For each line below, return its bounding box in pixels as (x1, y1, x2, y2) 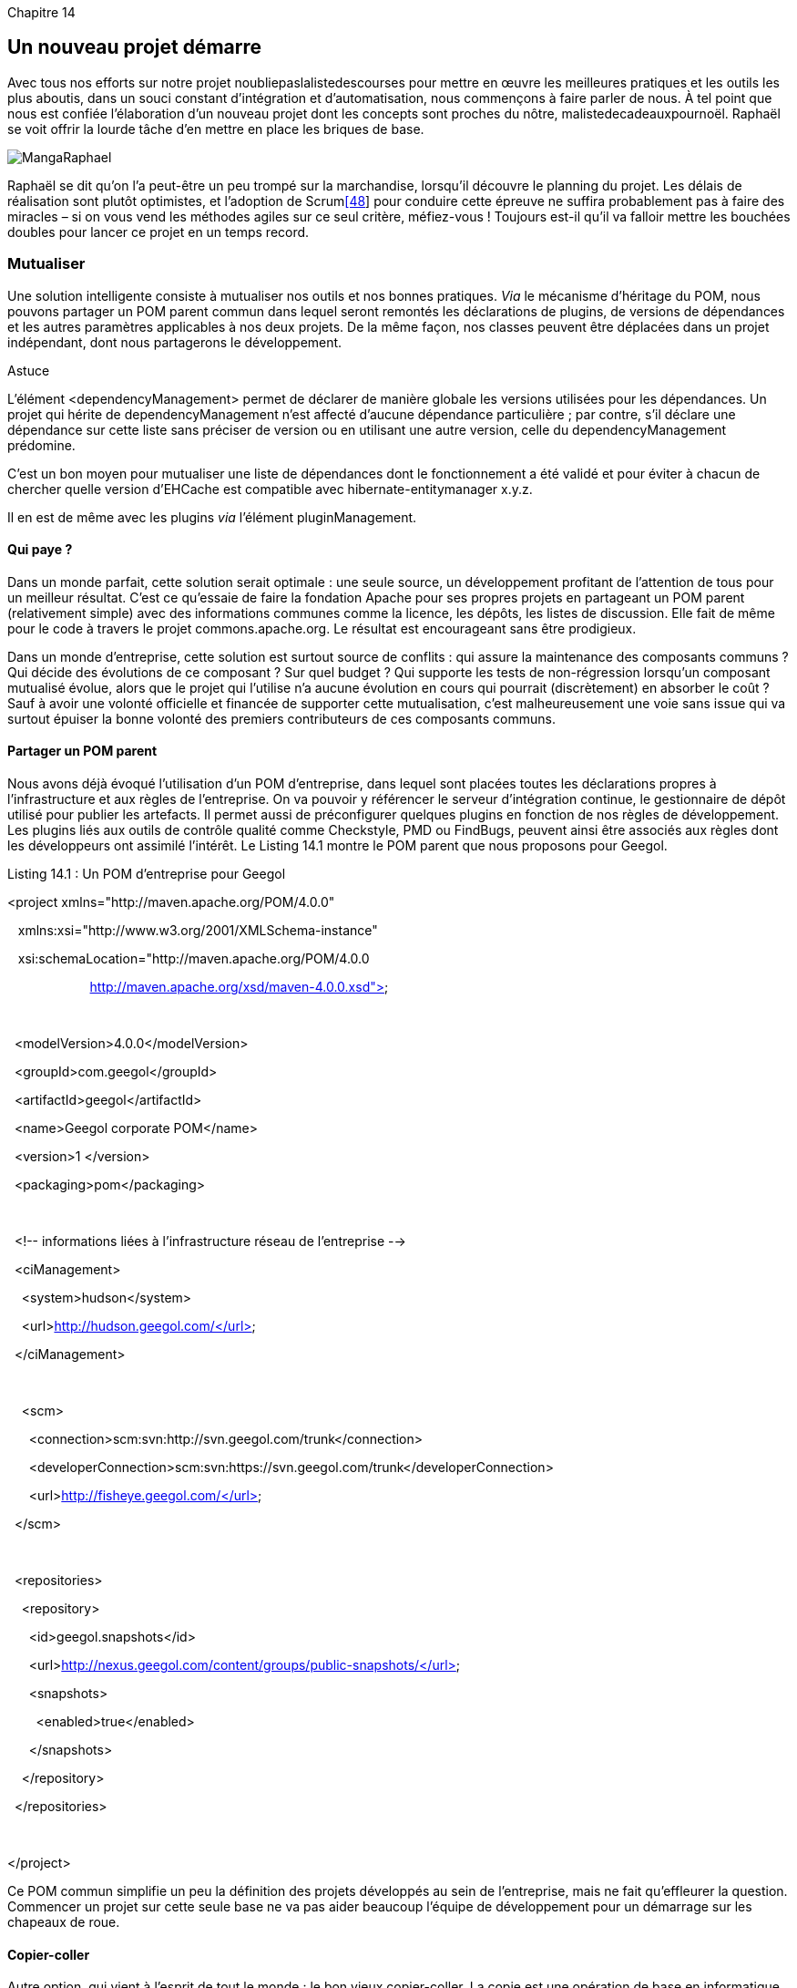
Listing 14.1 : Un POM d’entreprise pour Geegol (7, 866, 286, 882)
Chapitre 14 (7, 5, 76, 20)
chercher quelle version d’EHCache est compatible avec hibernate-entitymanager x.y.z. (7, 480, 533, 497)
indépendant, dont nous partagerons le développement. (7, 334, 342, 350)
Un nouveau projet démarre (7, 36, 261, 59)
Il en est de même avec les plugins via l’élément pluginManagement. (7, 509, 417, 525)
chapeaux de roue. (7, 1914, 120, 1931)
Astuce (7, 362, 50, 378)
